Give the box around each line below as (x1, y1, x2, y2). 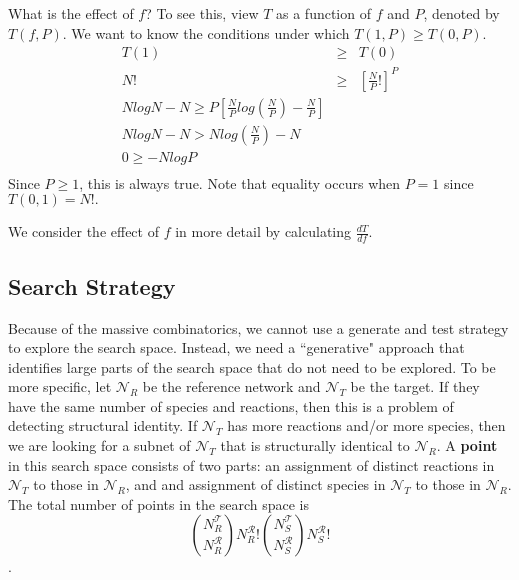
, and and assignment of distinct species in (125, 474, 386, 495)
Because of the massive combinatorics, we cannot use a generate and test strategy (8, 317, 509, 338)
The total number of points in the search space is (8, 493, 309, 514)
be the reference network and (142, 376, 321, 397)
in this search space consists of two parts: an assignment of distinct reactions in (8, 454, 495, 475)
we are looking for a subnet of (8, 435, 191, 456)
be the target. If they (350, 376, 480, 397)
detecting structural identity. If (8, 415, 198, 436)
